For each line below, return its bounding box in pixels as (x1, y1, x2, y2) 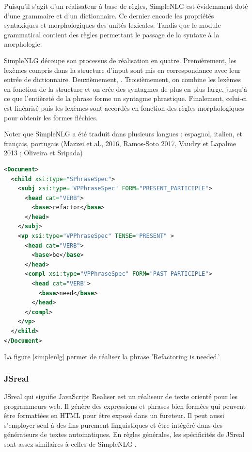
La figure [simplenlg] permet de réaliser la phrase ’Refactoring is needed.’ (4, 352, 220, 362)
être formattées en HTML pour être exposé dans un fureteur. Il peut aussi (4, 410, 224, 420)
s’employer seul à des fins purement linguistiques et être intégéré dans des (4, 419, 223, 430)
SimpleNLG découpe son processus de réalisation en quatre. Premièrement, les (4, 55, 236, 65)
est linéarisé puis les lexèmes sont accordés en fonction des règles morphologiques (4, 102, 244, 113)
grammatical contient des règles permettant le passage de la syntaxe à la (4, 29, 220, 39)
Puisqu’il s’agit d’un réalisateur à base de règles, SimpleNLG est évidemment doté (4, 1, 248, 11)
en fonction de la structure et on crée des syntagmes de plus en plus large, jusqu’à (4, 84, 247, 94)
